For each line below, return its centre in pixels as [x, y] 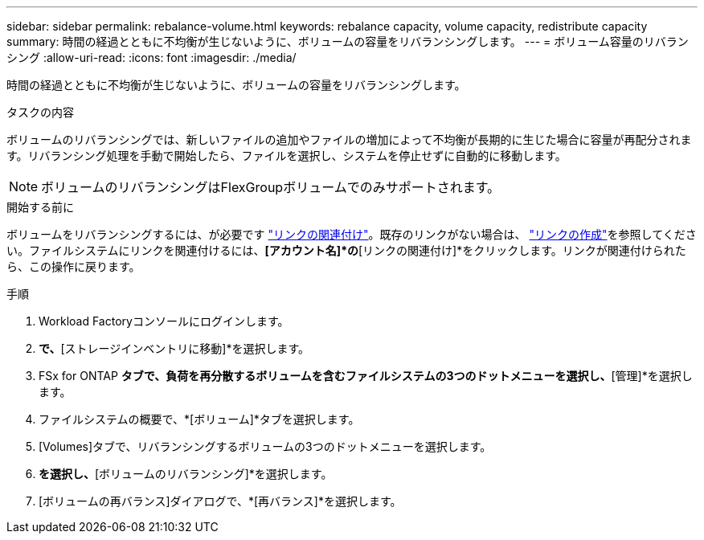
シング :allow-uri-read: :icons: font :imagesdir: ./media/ [151, 57]
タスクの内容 [40, 112]
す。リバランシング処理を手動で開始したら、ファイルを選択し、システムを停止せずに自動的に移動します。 [287, 155]
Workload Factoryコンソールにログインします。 [164, 321]
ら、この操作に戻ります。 [74, 266]
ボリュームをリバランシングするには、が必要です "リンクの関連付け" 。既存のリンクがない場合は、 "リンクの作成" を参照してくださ [352, 234]
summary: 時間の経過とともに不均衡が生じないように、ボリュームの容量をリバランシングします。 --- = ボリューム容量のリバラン [348, 41]
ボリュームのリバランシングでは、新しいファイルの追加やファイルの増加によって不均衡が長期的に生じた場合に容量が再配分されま [349, 139]
